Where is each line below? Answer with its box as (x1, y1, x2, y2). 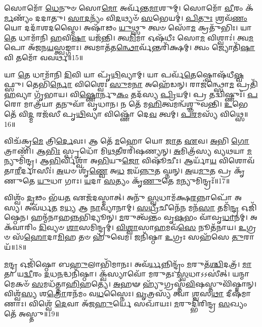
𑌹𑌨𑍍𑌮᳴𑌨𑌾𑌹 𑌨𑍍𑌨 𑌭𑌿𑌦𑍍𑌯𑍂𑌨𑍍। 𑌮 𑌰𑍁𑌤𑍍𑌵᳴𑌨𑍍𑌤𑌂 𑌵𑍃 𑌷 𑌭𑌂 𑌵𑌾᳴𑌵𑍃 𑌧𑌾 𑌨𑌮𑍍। (30, 212, 248, 222)
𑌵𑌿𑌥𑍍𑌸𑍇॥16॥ (220, 108, 248, 119)
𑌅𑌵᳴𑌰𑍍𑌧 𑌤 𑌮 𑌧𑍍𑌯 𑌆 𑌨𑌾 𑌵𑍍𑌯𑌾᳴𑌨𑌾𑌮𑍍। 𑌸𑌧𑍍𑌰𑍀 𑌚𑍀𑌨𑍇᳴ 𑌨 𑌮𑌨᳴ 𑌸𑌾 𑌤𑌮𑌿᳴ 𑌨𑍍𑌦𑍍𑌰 (25, 202, 239, 212)
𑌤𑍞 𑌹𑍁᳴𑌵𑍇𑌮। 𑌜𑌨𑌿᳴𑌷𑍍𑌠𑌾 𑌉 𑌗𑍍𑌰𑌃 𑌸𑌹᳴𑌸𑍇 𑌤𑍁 (78, 231, 244, 242)
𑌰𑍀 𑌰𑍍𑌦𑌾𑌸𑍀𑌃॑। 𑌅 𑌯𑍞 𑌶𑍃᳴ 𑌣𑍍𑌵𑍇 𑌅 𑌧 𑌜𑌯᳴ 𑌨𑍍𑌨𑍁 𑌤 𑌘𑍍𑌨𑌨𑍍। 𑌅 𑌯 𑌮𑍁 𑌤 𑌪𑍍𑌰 (15, 165, 232, 175)
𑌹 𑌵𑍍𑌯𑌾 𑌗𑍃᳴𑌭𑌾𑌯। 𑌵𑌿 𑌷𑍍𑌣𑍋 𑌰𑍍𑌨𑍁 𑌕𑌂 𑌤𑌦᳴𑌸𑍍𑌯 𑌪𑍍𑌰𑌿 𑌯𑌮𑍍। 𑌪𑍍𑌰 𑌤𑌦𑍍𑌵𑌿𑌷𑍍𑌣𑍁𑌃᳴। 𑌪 (4, 88, 258, 99)
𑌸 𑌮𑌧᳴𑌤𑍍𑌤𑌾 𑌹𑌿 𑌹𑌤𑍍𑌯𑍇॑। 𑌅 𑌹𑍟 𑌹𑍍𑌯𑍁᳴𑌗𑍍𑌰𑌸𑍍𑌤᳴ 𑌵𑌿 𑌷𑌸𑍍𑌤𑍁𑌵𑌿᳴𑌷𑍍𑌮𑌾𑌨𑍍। (31, 278, 257, 289)
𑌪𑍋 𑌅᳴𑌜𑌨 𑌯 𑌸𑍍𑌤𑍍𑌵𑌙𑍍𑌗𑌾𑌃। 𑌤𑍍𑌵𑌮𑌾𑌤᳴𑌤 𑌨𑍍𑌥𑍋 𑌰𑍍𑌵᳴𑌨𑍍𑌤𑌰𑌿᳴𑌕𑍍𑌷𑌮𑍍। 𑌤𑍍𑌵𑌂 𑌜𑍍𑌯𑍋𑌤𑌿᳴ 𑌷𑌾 (4, 42, 255, 53)
